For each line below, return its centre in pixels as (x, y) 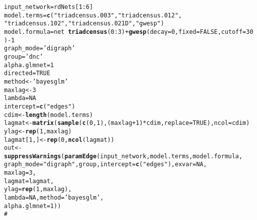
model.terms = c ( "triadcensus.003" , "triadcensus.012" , (93, 15)
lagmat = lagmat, (29, 181)
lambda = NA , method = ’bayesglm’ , (54, 198)
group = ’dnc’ (24, 56)
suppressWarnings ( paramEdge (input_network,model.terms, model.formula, (123, 156)
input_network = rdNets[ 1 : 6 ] (49, 7)
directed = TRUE (27, 73)
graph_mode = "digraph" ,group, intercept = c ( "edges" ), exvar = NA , (106, 165)
